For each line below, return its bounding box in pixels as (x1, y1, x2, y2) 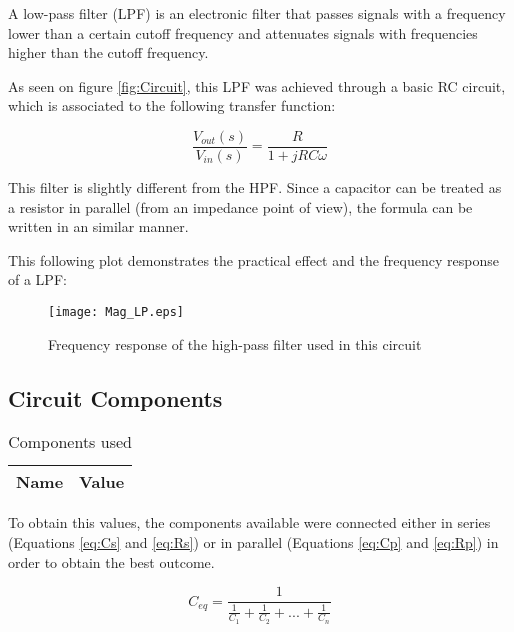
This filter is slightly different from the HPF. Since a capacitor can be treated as (8, 177, 502, 198)
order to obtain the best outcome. (8, 551, 215, 572)
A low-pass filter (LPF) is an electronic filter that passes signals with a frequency (8, 3, 506, 23)
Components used (8, 430, 132, 454)
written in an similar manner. (8, 216, 189, 237)
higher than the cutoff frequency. (8, 42, 209, 63)
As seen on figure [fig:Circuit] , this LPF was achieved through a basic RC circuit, (8, 75, 506, 96)
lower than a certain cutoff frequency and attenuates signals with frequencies (8, 22, 478, 43)
